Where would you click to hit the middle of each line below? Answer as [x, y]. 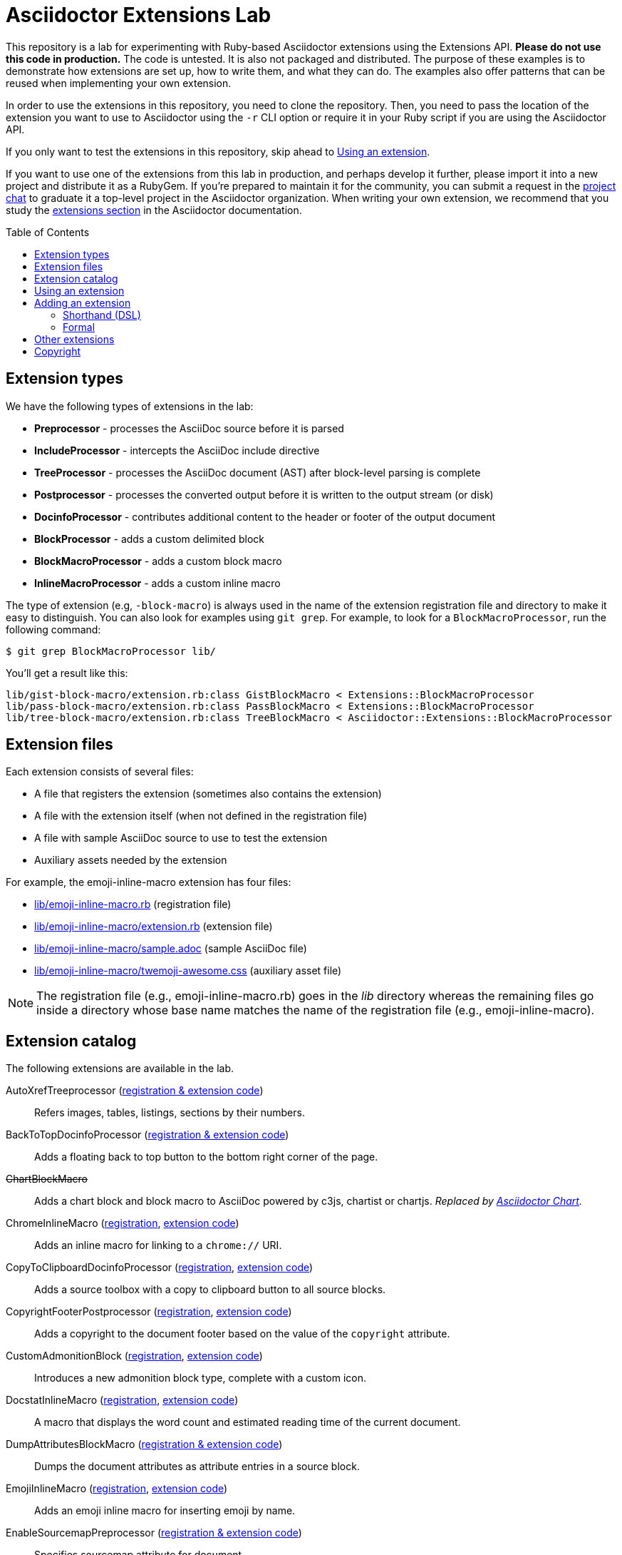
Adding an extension [83, 302]
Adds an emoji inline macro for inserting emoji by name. [165, 1511]
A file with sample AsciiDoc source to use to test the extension [181, 838]
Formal [79, 327]
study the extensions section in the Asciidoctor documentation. [154, 210]
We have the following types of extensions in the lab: [130, 406]
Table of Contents [48, 232]
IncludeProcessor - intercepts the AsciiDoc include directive [177, 450]
